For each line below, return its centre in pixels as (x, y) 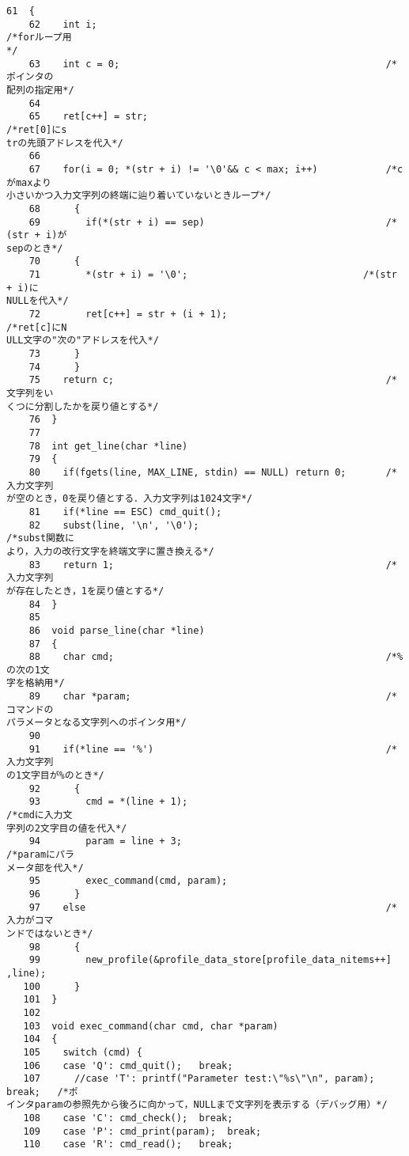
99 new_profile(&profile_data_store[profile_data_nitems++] (210, 960)
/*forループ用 (39, 38)
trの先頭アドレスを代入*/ (65, 143)
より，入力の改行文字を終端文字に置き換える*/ (110, 551)
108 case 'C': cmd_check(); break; (128, 1118)
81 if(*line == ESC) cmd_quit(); (125, 512)
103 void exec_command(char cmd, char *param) (151, 1026)
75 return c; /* (213, 380)
